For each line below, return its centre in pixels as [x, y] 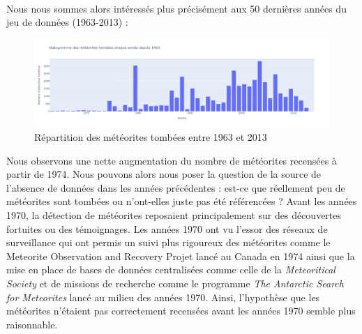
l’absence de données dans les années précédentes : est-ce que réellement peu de [176, 187]
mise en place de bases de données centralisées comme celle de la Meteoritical [171, 270]
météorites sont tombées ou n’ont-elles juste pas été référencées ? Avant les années [182, 201]
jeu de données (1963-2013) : [67, 22]
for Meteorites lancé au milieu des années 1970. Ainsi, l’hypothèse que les [163, 297]
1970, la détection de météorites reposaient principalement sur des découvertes [174, 215]
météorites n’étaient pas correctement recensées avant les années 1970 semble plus [181, 311]
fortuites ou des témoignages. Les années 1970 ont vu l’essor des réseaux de [167, 228]
